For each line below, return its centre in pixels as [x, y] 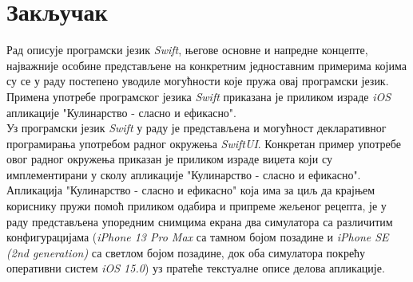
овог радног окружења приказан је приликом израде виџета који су [169, 159]
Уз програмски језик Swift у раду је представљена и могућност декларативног [197, 128]
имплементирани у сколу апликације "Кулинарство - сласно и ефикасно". [184, 174]
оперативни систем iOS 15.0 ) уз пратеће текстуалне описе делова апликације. [196, 268]
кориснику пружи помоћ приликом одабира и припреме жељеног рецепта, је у [197, 206]
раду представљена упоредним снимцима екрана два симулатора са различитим [200, 221]
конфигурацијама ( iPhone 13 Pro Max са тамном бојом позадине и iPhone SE [198, 237]
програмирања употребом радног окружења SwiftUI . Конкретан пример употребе [204, 143]
